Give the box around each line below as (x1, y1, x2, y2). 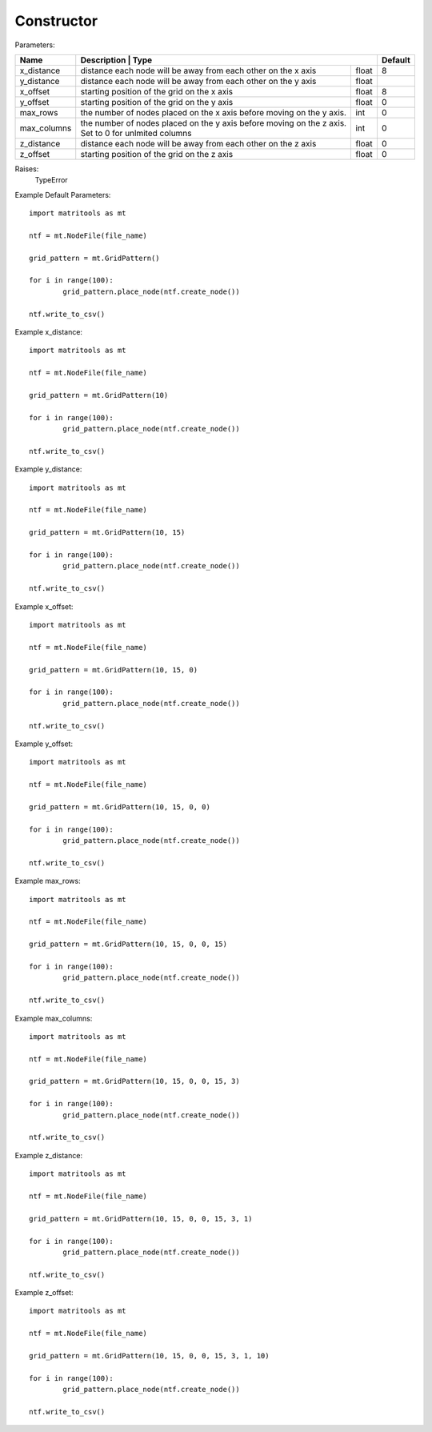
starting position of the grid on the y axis (80, 96, 234, 107)
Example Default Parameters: (14, 190, 111, 199)
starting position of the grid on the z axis (80, 148, 234, 159)
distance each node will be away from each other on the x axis (80, 65, 317, 76)
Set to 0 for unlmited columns (80, 127, 192, 138)
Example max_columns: (14, 1013, 93, 1023)
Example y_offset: (14, 739, 74, 748)
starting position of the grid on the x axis (80, 86, 234, 97)
